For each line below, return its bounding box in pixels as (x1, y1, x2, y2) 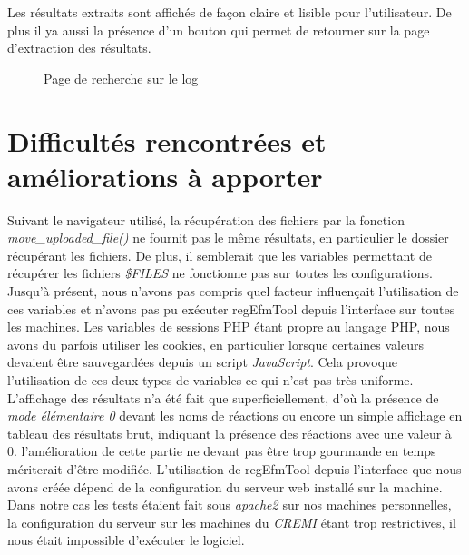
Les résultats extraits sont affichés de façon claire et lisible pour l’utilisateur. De (7, 3, 452, 21)
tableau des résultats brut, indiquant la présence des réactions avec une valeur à (7, 423, 452, 442)
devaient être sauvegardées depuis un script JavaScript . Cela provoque (7, 352, 398, 372)
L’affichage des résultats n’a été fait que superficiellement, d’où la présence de (7, 388, 439, 407)
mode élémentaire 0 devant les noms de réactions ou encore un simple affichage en (7, 406, 463, 425)
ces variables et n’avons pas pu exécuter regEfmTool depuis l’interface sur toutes (7, 299, 455, 318)
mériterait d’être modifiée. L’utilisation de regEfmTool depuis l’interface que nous (7, 460, 462, 478)
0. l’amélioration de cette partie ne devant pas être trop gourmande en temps (7, 441, 436, 461)
